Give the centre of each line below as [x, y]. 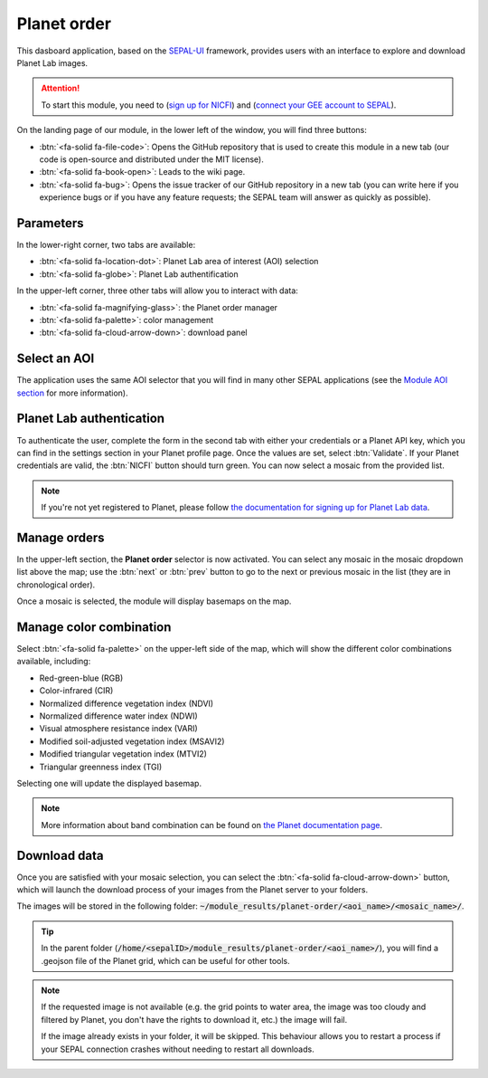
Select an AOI [56, 359]
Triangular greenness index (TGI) [101, 767]
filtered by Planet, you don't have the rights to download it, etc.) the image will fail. [194, 1019]
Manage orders [61, 537]
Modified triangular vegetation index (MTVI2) [123, 754]
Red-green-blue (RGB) [81, 678]
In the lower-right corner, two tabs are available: [106, 244]
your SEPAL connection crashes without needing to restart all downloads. [178, 1049]
